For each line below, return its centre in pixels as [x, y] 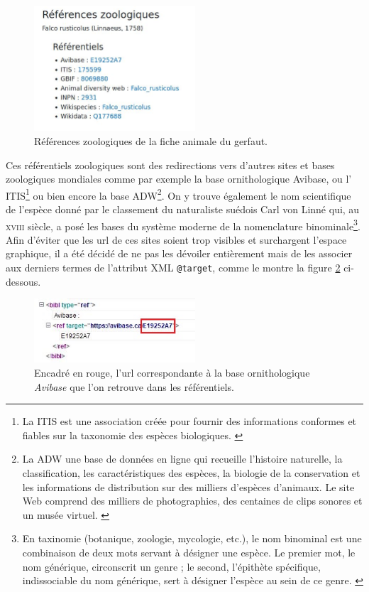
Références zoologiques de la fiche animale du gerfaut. [151, 141]
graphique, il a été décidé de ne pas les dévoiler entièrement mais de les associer [179, 253]
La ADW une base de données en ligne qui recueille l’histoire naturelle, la [182, 459]
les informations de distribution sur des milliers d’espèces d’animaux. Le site [188, 486]
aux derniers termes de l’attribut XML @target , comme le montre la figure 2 [173, 268]
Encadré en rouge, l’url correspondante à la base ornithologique [172, 373]
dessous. [23, 281]
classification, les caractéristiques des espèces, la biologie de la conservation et [191, 473]
